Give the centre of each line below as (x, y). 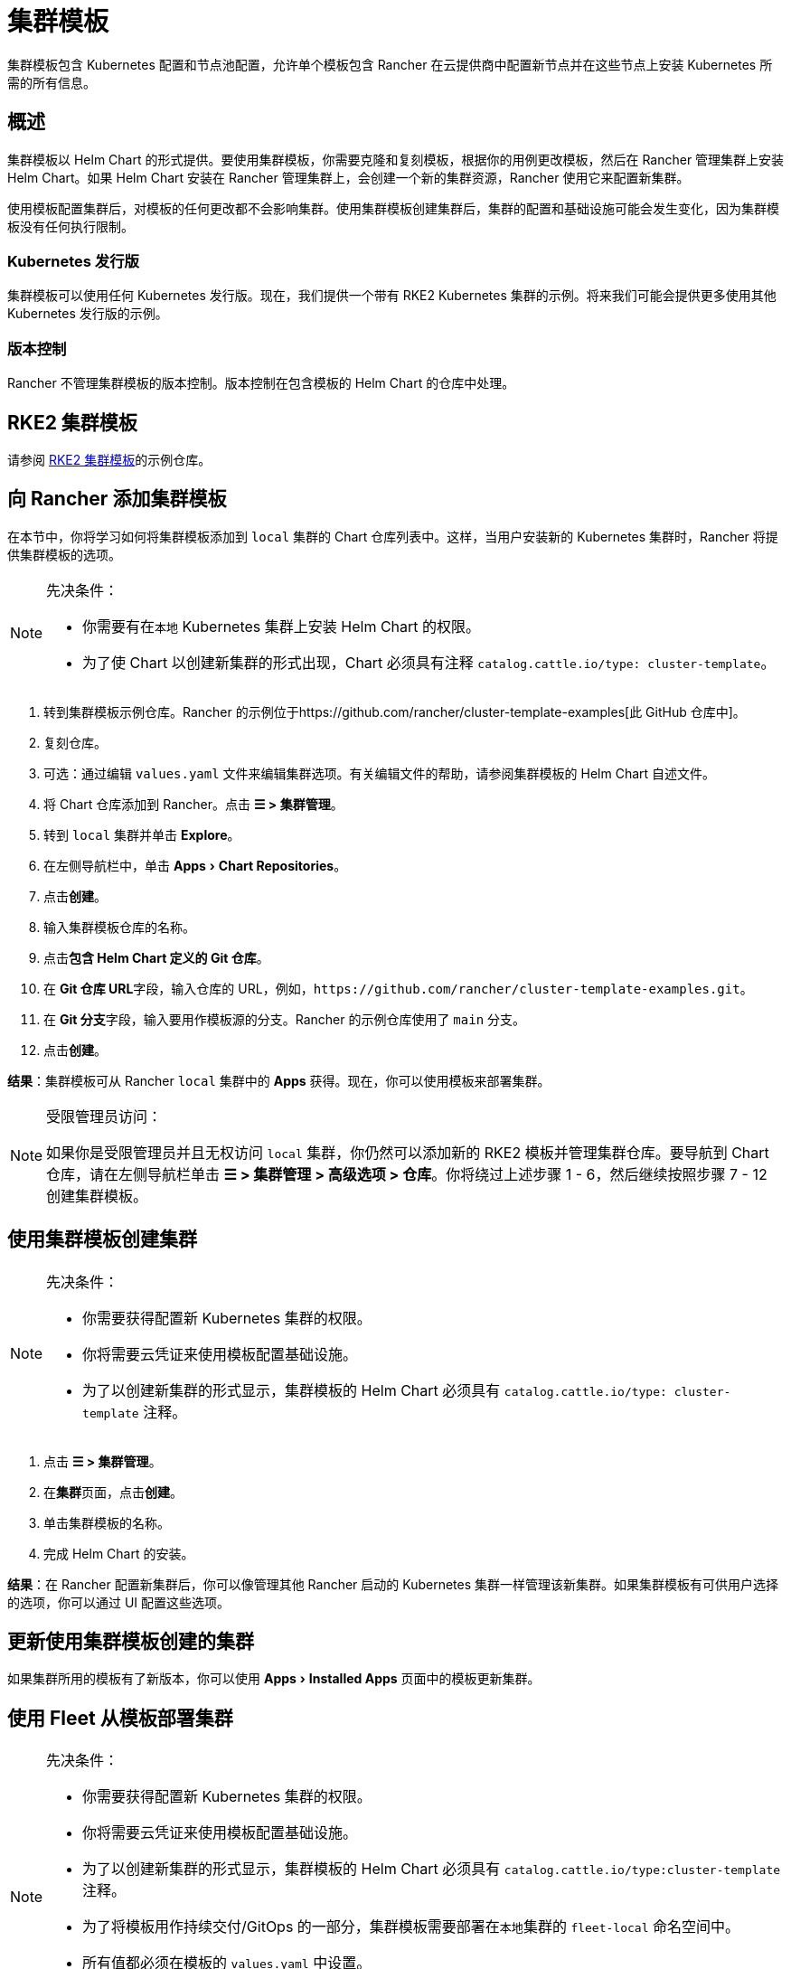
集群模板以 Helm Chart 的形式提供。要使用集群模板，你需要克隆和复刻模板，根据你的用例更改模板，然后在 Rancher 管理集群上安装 (396, 159)
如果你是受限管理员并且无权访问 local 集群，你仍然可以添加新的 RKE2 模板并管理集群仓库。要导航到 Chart (408, 1152)
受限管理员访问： (104, 1116)
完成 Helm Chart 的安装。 (119, 1553)
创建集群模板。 (97, 1196)
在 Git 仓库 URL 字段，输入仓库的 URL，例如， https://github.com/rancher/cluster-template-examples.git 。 (398, 988)
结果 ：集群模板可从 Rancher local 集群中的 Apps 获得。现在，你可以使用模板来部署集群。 (279, 1080)
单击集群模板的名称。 (107, 1522)
